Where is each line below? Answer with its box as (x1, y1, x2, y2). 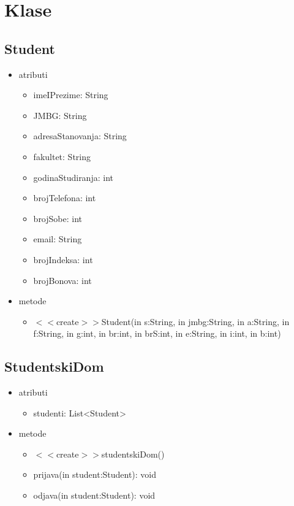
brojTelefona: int (33, 191, 96, 204)
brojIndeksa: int (33, 253, 93, 266)
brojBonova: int (33, 274, 92, 286)
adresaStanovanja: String (33, 129, 127, 142)
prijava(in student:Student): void (33, 468, 157, 481)
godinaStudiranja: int (33, 171, 113, 183)
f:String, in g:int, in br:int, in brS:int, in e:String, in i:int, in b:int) (33, 327, 281, 340)
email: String (33, 232, 82, 245)
